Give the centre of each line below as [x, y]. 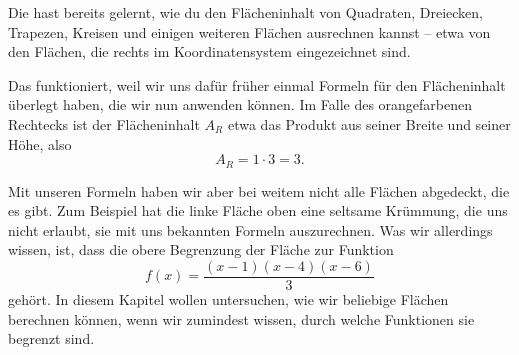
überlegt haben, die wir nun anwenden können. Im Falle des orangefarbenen [240, 104]
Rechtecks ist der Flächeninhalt [104, 123]
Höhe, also [40, 143]
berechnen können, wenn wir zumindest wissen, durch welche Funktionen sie [241, 318]
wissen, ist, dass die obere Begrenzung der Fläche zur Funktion [201, 249]
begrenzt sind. [51, 338]
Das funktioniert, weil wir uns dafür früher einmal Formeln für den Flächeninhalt [257, 84]
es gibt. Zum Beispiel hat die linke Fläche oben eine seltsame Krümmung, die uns [258, 210]
